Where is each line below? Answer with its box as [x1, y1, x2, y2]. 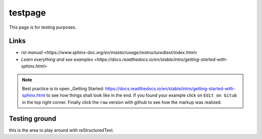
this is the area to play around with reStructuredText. [9, 127, 114, 133]
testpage [9, 7, 46, 18]
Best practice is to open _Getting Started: [22, 86, 104, 92]
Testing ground [9, 114, 56, 122]
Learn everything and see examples [21, 56, 93, 62]
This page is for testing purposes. [9, 24, 77, 30]
